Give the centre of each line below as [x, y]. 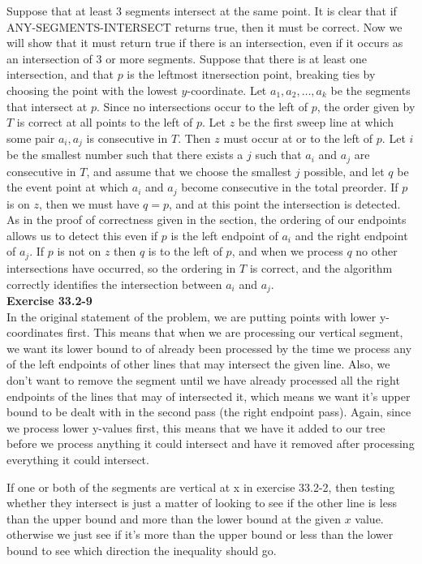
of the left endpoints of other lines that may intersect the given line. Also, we [198, 364]
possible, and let [344, 171]
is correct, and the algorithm [321, 267]
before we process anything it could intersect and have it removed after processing [211, 443]
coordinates [35, 332]
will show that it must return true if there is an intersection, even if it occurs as [205, 43]
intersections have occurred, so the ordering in [121, 267]
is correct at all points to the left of [105, 122]
